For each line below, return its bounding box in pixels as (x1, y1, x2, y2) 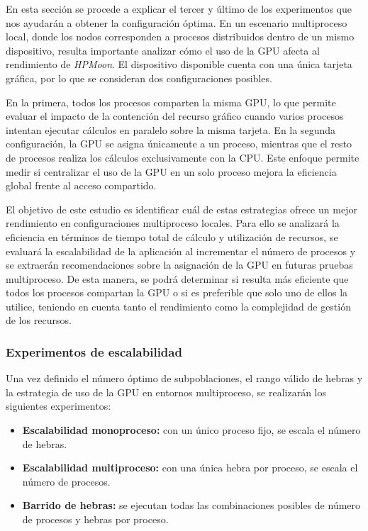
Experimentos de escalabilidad (6, 342, 182, 360)
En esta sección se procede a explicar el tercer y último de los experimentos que (6, 1, 352, 16)
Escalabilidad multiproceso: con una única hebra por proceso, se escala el (22, 460, 358, 475)
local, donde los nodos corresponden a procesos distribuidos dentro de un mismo (6, 29, 355, 44)
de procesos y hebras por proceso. (22, 512, 169, 527)
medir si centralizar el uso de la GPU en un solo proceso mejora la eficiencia (6, 164, 337, 179)
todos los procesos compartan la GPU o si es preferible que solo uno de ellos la (6, 285, 348, 300)
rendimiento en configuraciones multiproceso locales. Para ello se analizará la (6, 216, 340, 230)
